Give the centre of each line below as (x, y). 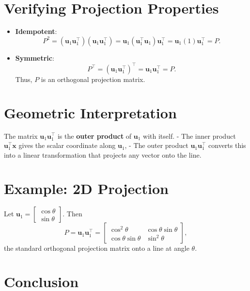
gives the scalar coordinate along (67, 145)
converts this (227, 145)
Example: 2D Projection (86, 188)
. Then (72, 214)
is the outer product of (94, 136)
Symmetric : (35, 57)
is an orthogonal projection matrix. (93, 79)
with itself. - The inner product (189, 136)
